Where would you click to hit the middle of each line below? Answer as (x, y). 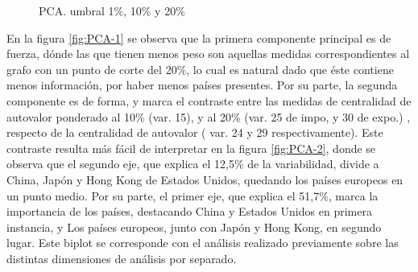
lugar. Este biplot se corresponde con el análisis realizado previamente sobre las (203, 243)
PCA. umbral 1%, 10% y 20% (112, 10)
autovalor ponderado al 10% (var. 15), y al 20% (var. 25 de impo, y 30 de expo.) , (209, 116)
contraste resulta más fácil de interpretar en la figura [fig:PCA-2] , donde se (191, 148)
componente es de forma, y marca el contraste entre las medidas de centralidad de (209, 100)
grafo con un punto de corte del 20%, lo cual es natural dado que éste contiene (200, 69)
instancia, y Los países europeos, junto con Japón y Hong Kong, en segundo (194, 227)
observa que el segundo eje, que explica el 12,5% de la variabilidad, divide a (193, 164)
